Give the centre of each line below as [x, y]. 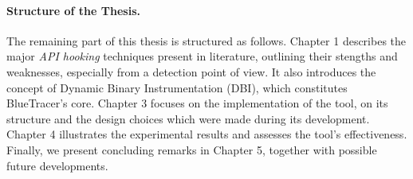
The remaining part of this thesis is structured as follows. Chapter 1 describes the [206, 40]
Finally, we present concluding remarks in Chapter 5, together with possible [192, 149]
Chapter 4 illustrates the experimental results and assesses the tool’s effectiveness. [207, 134]
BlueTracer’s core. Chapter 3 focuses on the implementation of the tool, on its [197, 103]
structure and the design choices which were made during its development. [188, 118]
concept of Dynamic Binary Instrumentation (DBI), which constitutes [177, 87]
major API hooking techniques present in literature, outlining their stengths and [202, 56]
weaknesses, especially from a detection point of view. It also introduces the [191, 71]
